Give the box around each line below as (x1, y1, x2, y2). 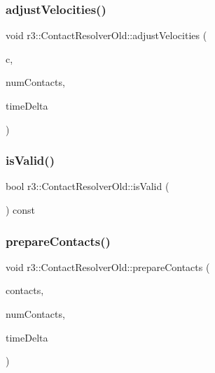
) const (6, 203, 36, 217)
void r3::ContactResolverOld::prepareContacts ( (6, 259, 210, 274)
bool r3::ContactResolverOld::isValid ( (6, 179, 169, 193)
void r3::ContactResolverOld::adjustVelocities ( (6, 28, 207, 43)
